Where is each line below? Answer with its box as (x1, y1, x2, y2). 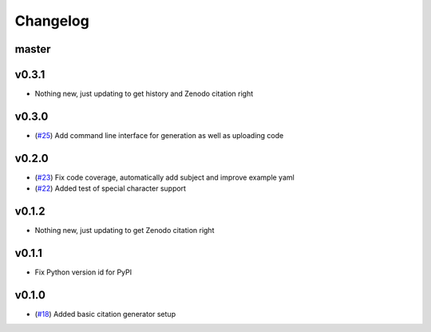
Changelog (14, 12, 89, 30)
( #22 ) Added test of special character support (34, 184, 187, 193)
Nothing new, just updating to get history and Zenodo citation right (34, 89, 254, 99)
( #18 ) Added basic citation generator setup (34, 310, 176, 318)
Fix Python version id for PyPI (34, 267, 132, 277)
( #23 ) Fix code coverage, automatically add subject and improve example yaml (34, 172, 295, 182)
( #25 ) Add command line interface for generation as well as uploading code (34, 130, 284, 140)
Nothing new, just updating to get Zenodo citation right (34, 226, 215, 235)
